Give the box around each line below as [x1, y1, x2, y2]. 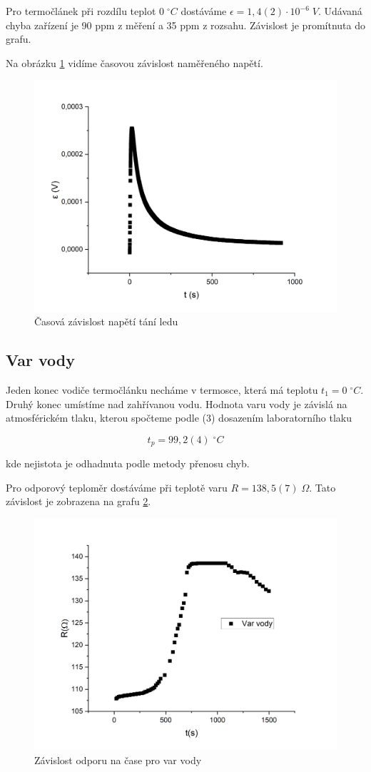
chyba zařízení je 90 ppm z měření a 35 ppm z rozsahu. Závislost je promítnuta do [6, 17, 365, 32]
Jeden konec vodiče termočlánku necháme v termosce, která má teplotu [6, 382, 318, 397]
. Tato [309, 479, 336, 494]
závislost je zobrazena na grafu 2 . [6, 494, 151, 509]
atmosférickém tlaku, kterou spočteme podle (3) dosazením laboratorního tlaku [6, 410, 352, 425]
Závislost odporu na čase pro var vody [34, 752, 202, 767]
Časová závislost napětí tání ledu [34, 314, 178, 329]
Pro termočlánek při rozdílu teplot [6, 4, 156, 18]
